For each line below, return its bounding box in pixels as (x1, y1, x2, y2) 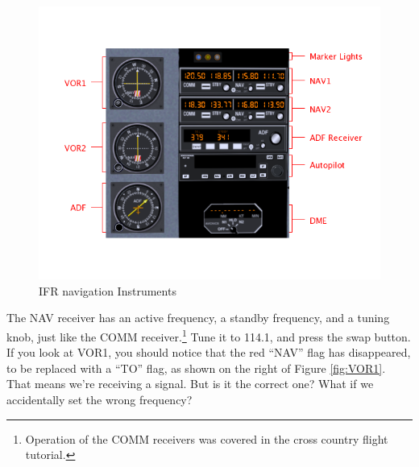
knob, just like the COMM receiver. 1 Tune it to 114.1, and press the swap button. (6, 325, 411, 345)
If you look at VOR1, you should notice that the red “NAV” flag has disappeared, (6, 344, 411, 361)
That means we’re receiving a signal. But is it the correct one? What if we (6, 375, 374, 392)
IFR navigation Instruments (39, 282, 176, 299)
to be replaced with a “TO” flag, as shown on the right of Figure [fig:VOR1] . (6, 359, 386, 376)
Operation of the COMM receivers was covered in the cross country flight (25, 430, 388, 447)
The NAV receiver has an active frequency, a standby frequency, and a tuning (6, 309, 390, 326)
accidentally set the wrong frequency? (6, 391, 193, 407)
